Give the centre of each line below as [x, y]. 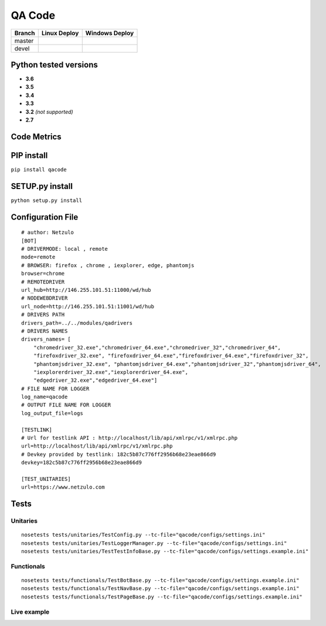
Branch [25, 33]
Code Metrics [36, 137]
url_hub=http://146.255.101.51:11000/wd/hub [86, 290]
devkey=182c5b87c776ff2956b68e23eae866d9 [81, 463]
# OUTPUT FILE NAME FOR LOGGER [66, 405]
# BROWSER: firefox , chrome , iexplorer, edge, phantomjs [108, 265]
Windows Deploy [110, 33]
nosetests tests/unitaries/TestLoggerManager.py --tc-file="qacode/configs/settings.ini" [154, 543]
